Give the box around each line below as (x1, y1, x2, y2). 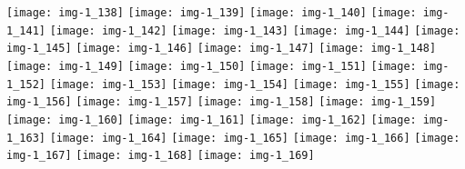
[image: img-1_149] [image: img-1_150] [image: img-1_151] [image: (6, 59, 417, 73)
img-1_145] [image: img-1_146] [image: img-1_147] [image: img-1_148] (6, 42, 437, 55)
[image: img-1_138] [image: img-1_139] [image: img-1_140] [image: (6, 6, 417, 19)
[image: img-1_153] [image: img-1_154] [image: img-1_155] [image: (49, 77, 460, 91)
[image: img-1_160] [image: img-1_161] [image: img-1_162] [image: (6, 113, 417, 126)
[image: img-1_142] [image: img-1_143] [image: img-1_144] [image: (49, 24, 460, 37)
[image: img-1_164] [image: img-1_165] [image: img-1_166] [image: (49, 131, 460, 144)
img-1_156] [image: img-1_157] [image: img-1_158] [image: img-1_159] (6, 95, 437, 109)
